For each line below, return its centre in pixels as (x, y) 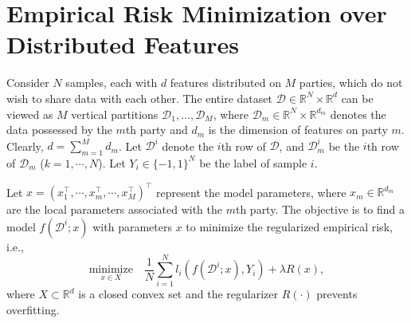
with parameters (132, 226)
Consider (28, 83)
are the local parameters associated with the (114, 209)
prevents (337, 294)
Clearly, (25, 146)
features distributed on (225, 83)
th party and (157, 130)
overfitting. (33, 309)
